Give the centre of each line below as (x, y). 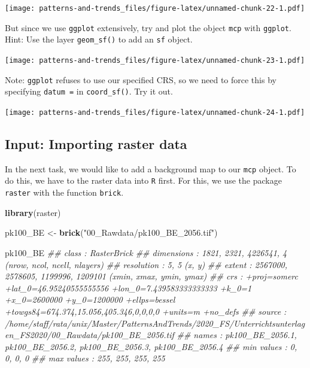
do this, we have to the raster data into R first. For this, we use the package (143, 180)
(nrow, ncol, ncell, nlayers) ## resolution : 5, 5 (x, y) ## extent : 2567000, (146, 264)
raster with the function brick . (64, 192)
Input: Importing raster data (96, 143)
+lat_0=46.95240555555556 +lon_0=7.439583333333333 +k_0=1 (128, 288)
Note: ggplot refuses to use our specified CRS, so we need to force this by (141, 79)
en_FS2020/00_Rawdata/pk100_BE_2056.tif (89, 335)
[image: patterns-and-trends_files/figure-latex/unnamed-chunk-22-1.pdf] (155, 8)
